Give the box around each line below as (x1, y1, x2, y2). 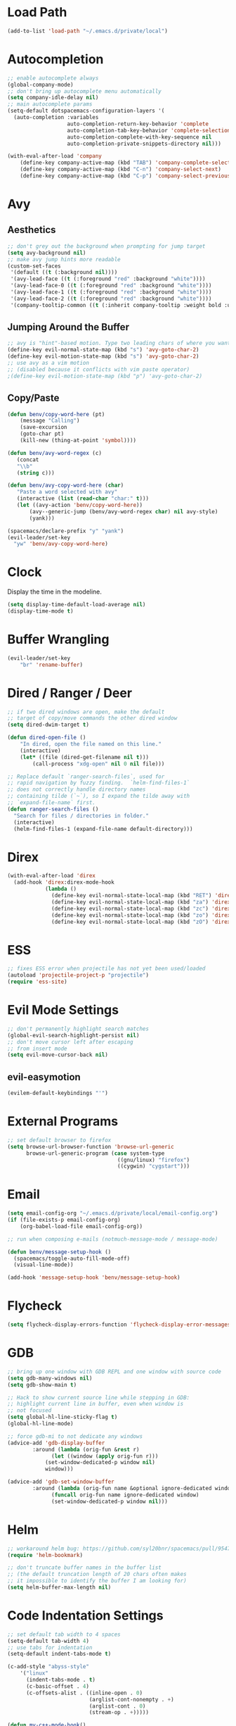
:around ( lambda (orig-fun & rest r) (32, 1446, 140, 1453)
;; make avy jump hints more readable (7, 256, 121, 263)
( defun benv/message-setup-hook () (7, 1248, 112, 1256)
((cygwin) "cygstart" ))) (117, 1163, 190, 1170)
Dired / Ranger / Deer (7, 684, 132, 701)
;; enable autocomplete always (7, 75, 99, 82)
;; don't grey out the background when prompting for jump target (7, 242, 206, 250)
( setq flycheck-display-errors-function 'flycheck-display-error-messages (7, 1321, 231, 1328)
